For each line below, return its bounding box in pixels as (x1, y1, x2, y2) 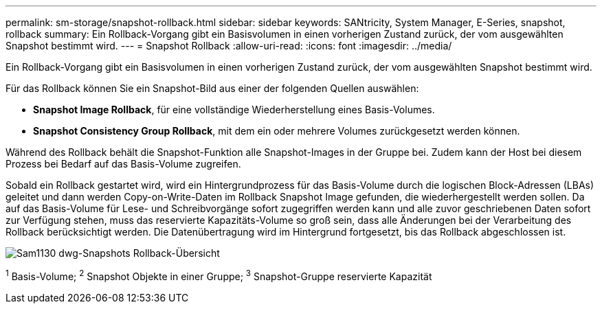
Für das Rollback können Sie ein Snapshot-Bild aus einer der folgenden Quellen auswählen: (5, 82, 419, 94)
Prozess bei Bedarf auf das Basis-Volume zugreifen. (5, 158, 241, 170)
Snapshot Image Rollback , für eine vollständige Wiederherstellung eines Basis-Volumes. (33, 104, 435, 115)
